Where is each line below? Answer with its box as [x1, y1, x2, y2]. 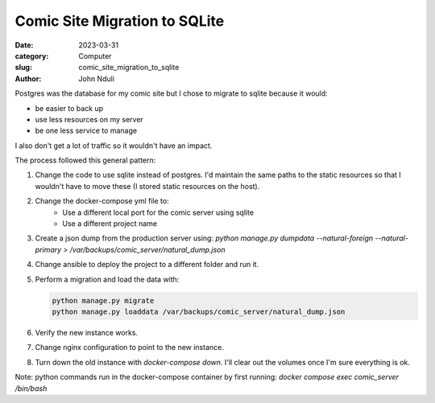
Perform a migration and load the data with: [35, 274, 180, 284]
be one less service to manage [35, 125, 137, 136]
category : [14, 51, 49, 60]
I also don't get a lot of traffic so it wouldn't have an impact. [14, 141, 213, 150]
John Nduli [78, 73, 115, 84]
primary [35, 245, 62, 254]
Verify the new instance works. [35, 327, 139, 337]
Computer [78, 51, 112, 60]
